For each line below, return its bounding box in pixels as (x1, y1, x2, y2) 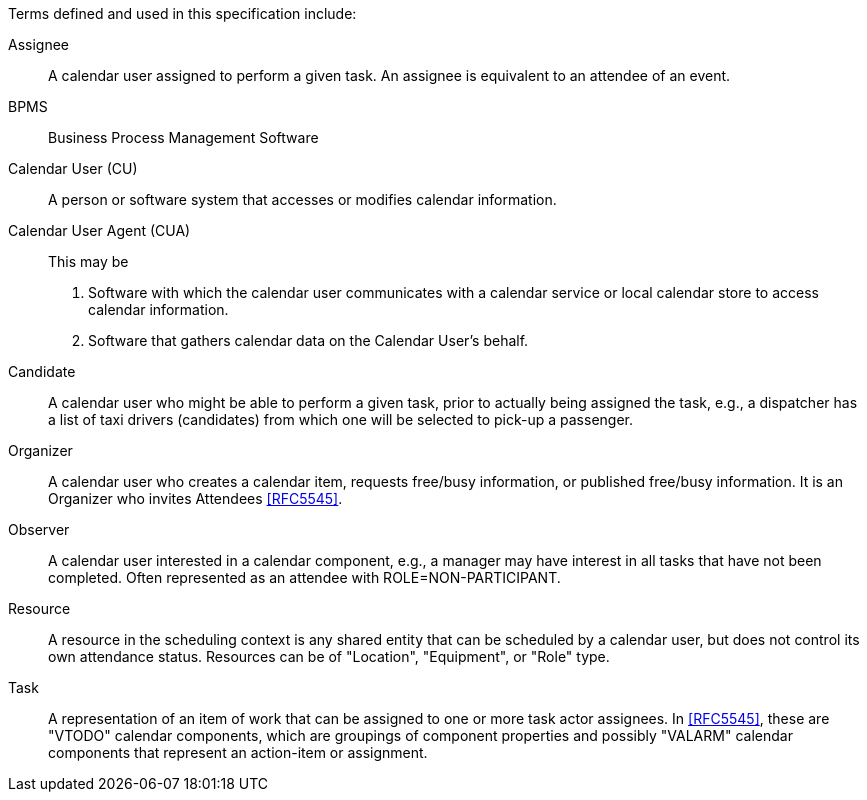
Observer (8, 521, 70, 538)
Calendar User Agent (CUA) (8, 222, 191, 239)
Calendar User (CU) (8, 160, 138, 177)
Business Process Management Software (48, 129, 319, 146)
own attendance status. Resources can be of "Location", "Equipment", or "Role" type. (48, 648, 610, 665)
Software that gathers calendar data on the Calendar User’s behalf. (88, 332, 529, 349)
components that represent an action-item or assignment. (48, 744, 428, 761)
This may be (48, 253, 129, 270)
